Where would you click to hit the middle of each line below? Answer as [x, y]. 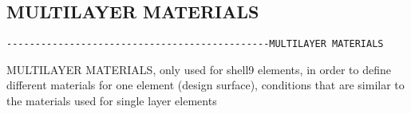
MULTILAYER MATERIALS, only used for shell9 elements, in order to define [199, 69]
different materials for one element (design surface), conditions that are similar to [205, 85]
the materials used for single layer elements [112, 101]
